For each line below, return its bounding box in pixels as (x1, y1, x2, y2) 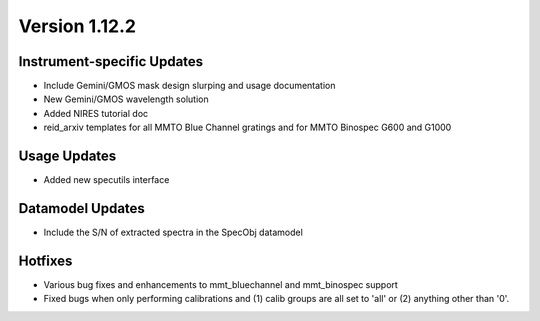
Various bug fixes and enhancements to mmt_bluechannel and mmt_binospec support (43, 278, 399, 290)
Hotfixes (18, 252, 73, 269)
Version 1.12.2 (18, 15, 137, 37)
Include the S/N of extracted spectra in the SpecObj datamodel (43, 226, 304, 239)
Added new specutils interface (43, 174, 170, 186)
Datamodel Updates (18, 200, 145, 217)
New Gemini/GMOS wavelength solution (43, 93, 209, 105)
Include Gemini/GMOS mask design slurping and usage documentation (43, 80, 336, 92)
